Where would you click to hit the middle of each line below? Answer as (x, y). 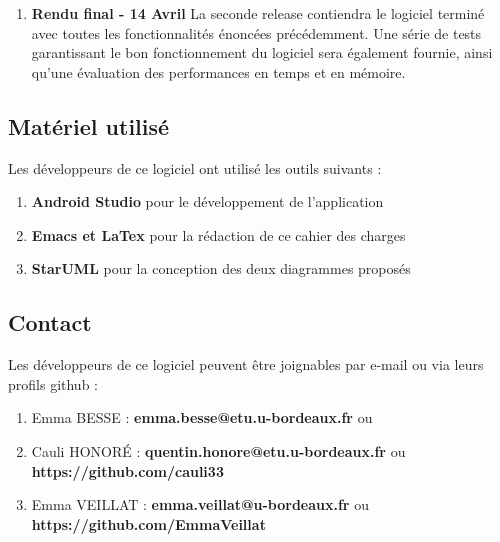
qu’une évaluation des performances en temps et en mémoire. (218, 71)
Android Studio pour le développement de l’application (207, 201)
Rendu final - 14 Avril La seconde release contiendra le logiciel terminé (258, 13)
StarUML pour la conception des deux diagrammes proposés (221, 268)
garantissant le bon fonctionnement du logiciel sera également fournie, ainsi (262, 52)
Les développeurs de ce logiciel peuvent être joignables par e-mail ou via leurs (246, 364)
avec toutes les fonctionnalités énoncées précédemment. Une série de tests (256, 32)
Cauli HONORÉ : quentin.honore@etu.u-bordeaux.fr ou (218, 450)
